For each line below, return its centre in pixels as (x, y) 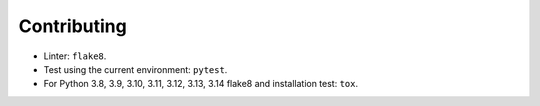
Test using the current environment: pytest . (135, 69)
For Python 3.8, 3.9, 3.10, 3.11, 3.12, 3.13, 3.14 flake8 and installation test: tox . (201, 84)
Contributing (72, 26)
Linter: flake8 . (75, 56)
